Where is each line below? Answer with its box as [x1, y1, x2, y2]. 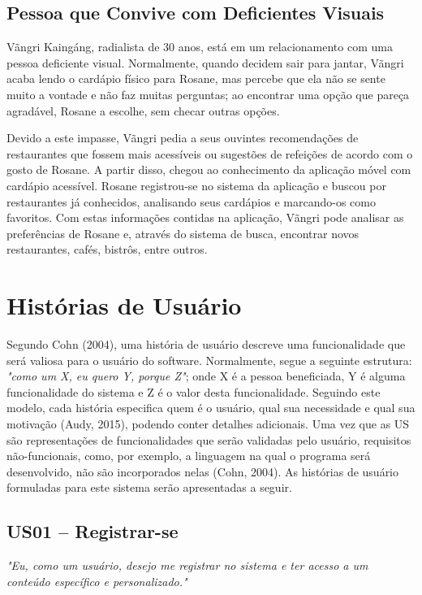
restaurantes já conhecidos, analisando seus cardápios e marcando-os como [6, 193, 376, 210]
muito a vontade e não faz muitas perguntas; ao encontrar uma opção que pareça [6, 85, 410, 102]
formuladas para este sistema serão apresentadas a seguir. [6, 479, 292, 496]
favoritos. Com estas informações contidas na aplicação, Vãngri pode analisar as [6, 209, 404, 226]
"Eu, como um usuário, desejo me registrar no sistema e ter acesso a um [6, 557, 368, 574]
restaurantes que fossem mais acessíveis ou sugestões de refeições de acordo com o [6, 145, 413, 162]
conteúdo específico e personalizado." [6, 572, 187, 589]
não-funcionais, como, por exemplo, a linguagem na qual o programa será [6, 447, 371, 464]
